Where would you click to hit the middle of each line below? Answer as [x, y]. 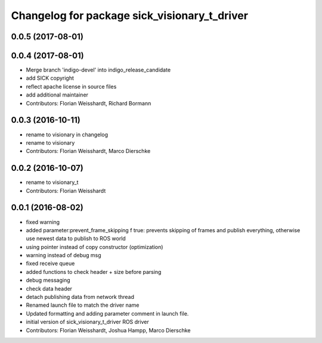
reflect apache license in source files [71, 86]
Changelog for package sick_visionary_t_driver [130, 15]
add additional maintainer [57, 95]
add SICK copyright [50, 78]
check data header [49, 288]
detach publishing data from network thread [80, 297]
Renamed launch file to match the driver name [83, 305]
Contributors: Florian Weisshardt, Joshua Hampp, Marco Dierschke [108, 330]
